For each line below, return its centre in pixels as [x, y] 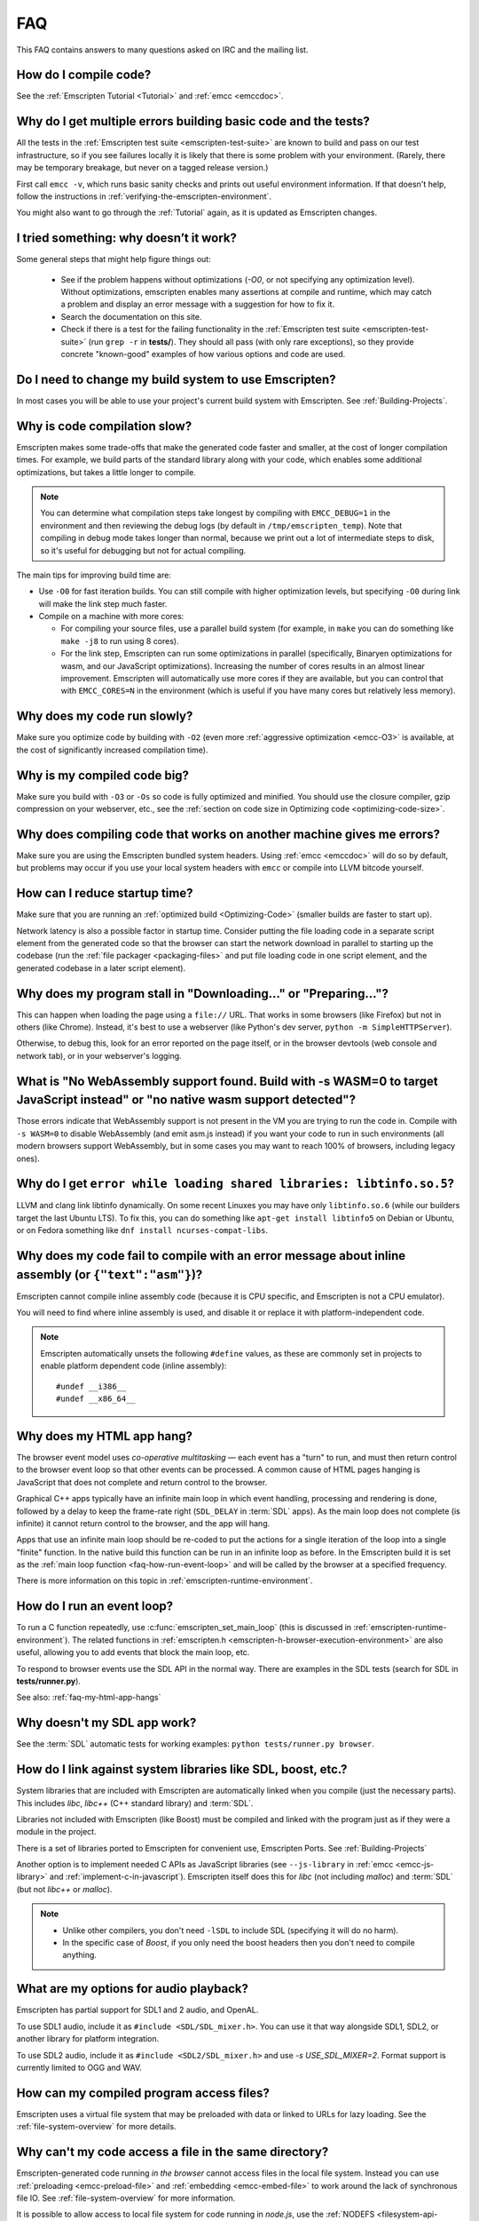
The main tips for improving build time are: [94, 575]
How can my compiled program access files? [143, 2093]
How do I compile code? [84, 75]
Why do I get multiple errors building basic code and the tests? [193, 121]
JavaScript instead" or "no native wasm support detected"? [186, 1100]
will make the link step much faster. [103, 603]
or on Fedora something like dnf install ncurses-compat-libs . [142, 1230]
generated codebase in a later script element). [101, 967]
